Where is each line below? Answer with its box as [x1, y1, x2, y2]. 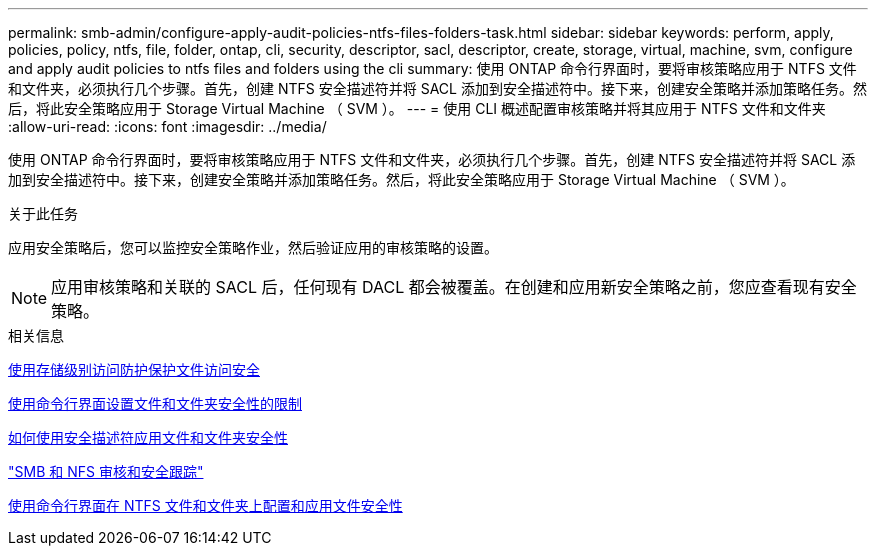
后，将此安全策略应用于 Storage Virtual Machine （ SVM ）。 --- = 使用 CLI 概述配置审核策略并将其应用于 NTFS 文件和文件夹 [8, 100, 826, 117]
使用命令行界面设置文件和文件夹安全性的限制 [8, 395, 302, 412]
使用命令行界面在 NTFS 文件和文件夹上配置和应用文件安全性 [8, 497, 403, 514]
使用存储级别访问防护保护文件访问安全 [8, 361, 260, 378]
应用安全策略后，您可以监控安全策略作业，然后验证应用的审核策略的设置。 [8, 239, 498, 256]
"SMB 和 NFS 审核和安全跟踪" [8, 463, 204, 480]
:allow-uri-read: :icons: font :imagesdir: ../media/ [8, 118, 327, 135]
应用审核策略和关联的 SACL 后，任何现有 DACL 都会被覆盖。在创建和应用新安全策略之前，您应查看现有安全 [51, 277, 857, 297]
